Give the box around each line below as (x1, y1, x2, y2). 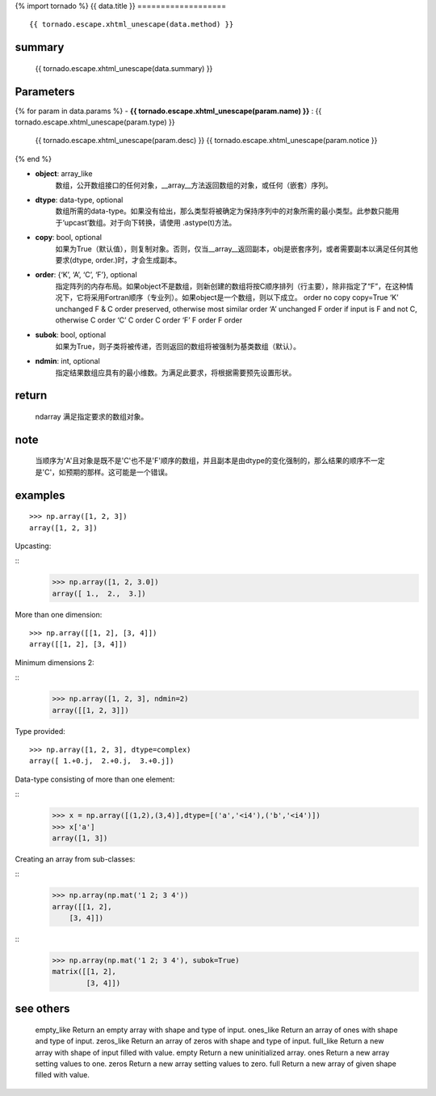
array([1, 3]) (52, 833, 108, 842)
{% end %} (15, 154, 52, 163)
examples (15, 488, 65, 502)
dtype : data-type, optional (35, 195, 124, 205)
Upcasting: (15, 541, 52, 550)
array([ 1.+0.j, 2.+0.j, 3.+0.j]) (29, 757, 174, 765)
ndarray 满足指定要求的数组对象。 (35, 411, 149, 421)
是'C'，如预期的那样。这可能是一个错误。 (35, 467, 173, 477)
